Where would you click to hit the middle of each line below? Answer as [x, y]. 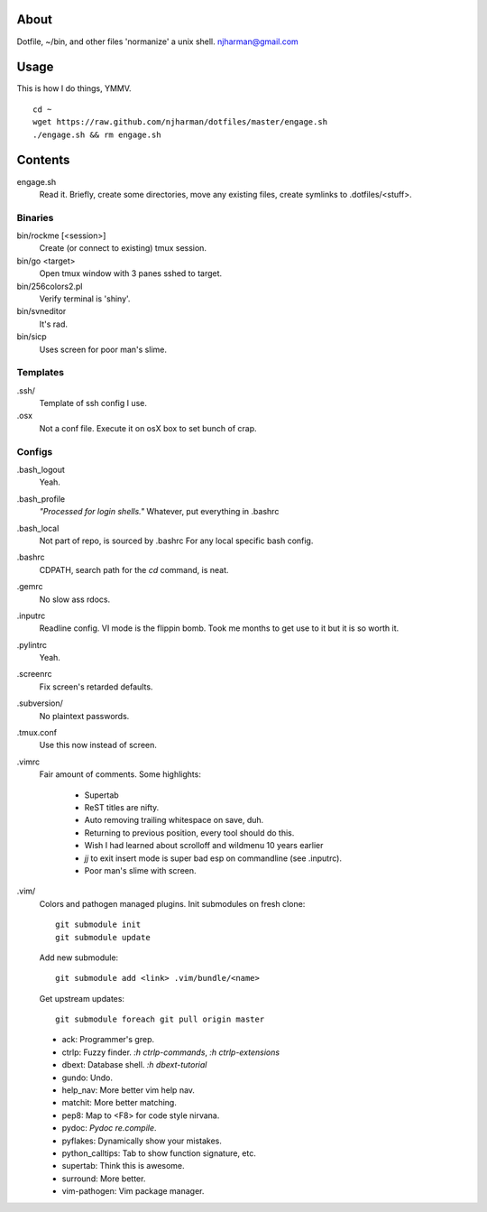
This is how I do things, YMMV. [74, 88]
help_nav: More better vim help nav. [129, 1090]
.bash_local [38, 528]
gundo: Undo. [87, 1078]
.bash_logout [41, 470]
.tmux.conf [37, 733]
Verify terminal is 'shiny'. [85, 299]
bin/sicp [32, 337]
